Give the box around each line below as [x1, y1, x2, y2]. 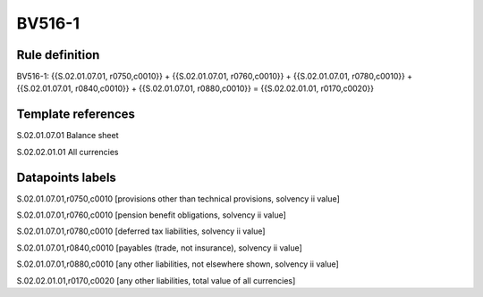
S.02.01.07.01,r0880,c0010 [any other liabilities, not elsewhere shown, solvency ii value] [16, 259, 339, 269]
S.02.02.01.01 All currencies [16, 146, 119, 157]
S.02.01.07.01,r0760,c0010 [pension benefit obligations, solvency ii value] [16, 210, 286, 220]
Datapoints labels [16, 169, 116, 185]
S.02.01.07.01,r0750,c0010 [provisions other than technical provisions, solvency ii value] [16, 193, 340, 204]
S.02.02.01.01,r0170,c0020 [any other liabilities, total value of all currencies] [16, 275, 296, 285]
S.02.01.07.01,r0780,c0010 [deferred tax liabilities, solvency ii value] [16, 226, 266, 236]
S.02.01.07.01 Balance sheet [16, 130, 119, 141]
